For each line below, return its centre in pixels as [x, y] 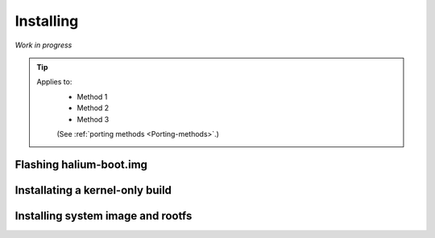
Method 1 [92, 96]
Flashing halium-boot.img [81, 164]
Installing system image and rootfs [104, 216]
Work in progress [43, 45]
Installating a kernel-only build [93, 190]
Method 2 [93, 108]
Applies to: [54, 82]
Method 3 [93, 119]
